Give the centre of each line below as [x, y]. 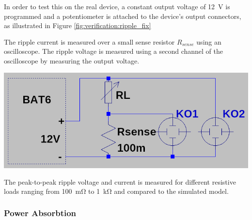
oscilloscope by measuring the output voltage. [72, 60]
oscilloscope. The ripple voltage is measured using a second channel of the [114, 51]
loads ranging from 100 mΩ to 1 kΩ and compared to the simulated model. [116, 191]
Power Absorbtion [40, 212]
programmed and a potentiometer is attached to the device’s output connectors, [123, 16]
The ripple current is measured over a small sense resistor [89, 41]
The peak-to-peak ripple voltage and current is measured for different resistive [120, 181]
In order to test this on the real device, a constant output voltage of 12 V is [117, 6]
